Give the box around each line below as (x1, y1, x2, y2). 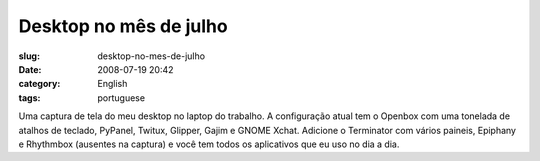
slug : (18, 50, 40, 62)
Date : (18, 63, 42, 75)
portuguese (97, 91, 145, 104)
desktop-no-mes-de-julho (97, 50, 205, 62)
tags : (18, 91, 41, 104)
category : (18, 78, 61, 90)
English (97, 78, 128, 90)
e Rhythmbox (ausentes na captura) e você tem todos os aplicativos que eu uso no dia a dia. (18, 138, 400, 150)
